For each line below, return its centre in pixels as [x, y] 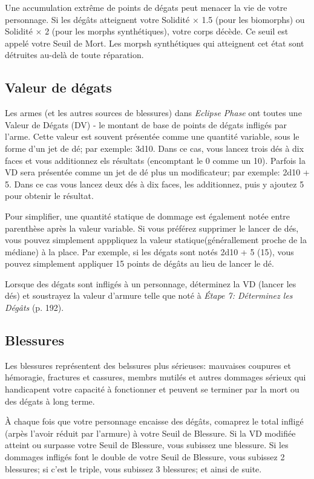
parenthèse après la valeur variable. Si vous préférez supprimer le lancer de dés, [152, 228]
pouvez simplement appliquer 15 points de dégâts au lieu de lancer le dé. [139, 263]
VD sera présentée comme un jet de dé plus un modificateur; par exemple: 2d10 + [157, 172]
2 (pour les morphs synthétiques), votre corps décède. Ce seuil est [167, 31]
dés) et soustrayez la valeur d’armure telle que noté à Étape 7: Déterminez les [149, 295]
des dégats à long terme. [50, 401]
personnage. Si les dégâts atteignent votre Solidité [97, 19]
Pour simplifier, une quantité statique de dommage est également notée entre [148, 216]
